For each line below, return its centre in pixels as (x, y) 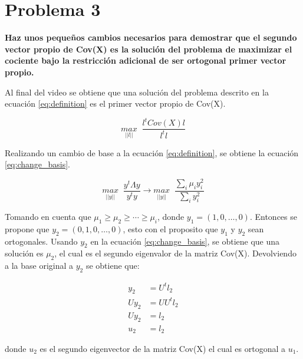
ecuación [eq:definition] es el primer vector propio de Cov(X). (115, 103)
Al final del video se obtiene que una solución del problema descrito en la (137, 92)
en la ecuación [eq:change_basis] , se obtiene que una (185, 241)
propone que (27, 228)
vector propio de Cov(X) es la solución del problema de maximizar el (149, 49)
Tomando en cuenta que (48, 217)
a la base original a (39, 266)
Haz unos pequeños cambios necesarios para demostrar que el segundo (151, 37)
